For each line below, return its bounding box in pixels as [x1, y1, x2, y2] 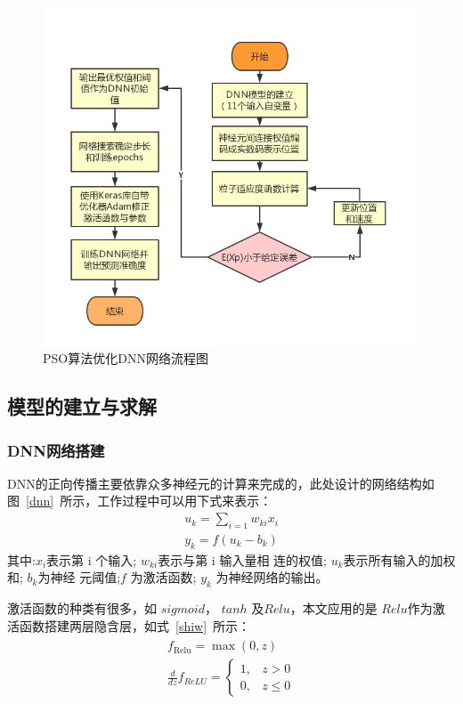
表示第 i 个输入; [46, 550, 137, 569]
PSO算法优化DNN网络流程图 [43, 349, 208, 368]
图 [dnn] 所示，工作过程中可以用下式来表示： [7, 491, 272, 510]
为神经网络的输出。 [215, 568, 329, 587]
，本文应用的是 [289, 599, 378, 618]
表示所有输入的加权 [343, 550, 456, 569]
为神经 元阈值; [37, 568, 121, 587]
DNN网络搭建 [7, 439, 105, 461]
